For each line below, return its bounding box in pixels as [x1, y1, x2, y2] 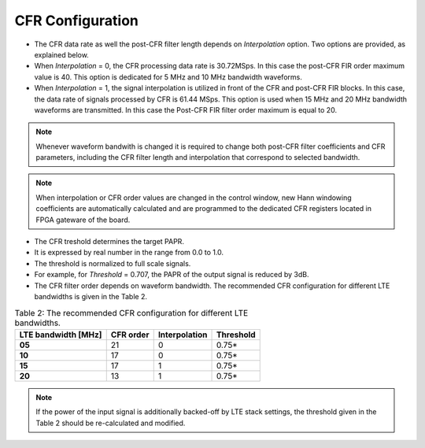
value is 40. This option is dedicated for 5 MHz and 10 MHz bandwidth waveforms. [34, 72, 302, 82]
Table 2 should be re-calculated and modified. [35, 418, 186, 428]
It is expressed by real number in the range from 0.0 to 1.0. [34, 248, 224, 257]
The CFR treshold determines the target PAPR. [34, 237, 185, 246]
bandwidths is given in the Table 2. [34, 291, 147, 301]
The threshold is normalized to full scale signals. [34, 258, 191, 268]
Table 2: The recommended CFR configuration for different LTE [14, 307, 249, 318]
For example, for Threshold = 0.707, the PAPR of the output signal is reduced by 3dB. [34, 270, 310, 280]
